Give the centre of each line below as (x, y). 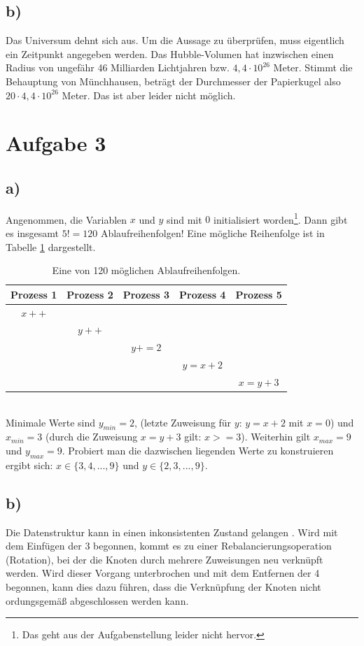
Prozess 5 (259, 294)
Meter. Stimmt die (313, 67)
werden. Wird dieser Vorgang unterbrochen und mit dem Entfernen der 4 (163, 573)
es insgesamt (33, 233)
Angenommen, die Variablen (66, 219)
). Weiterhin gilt (276, 437)
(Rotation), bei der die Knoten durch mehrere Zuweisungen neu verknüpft (164, 559)
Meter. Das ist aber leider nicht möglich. (149, 95)
